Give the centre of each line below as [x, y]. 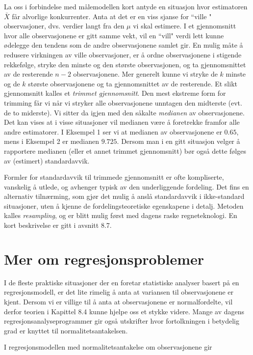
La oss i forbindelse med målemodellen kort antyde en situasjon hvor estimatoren [126, 6]
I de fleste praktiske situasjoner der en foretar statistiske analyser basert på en [122, 282]
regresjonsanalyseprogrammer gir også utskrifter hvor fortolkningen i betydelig [122, 321]
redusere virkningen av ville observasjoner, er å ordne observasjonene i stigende [123, 54]
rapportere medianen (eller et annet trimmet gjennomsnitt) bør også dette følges [125, 150]
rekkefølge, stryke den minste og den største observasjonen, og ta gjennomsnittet [125, 64]
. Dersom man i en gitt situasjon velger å [178, 141]
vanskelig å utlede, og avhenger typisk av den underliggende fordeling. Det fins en [126, 186]
